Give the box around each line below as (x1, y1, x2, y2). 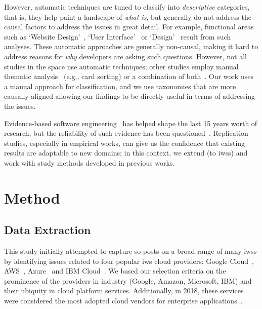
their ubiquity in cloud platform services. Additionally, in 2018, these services (4, 285, 244, 296)
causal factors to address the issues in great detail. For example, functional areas (4, 21, 254, 32)
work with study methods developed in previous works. (4, 157, 175, 168)
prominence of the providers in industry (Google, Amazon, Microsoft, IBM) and (4, 275, 252, 286)
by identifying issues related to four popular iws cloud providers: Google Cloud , (4, 255, 254, 266)
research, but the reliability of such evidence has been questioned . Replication (4, 128, 248, 138)
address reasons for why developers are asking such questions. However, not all (4, 51, 247, 61)
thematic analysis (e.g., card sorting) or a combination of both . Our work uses (4, 71, 253, 82)
